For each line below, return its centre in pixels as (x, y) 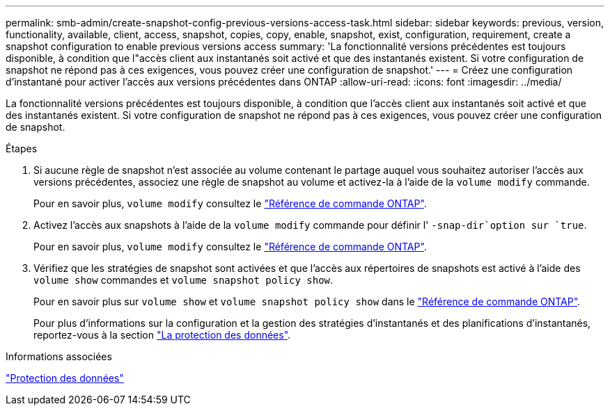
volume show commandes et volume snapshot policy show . (183, 280)
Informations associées (59, 356)
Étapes (22, 148)
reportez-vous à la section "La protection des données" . (162, 335)
